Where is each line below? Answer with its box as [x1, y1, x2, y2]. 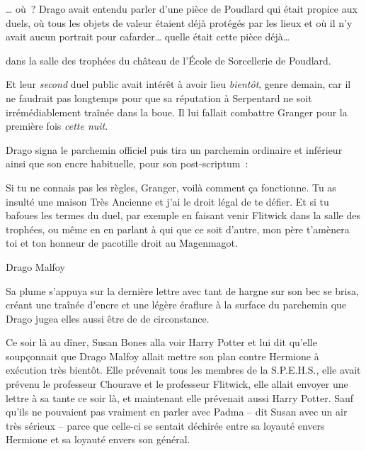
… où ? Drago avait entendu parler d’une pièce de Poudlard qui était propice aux [6, 1, 358, 16]
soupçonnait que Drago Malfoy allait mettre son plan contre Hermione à [6, 348, 319, 363]
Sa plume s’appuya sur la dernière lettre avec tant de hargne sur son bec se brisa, [6, 283, 359, 298]
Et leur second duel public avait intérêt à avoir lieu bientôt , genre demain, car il [6, 77, 351, 91]
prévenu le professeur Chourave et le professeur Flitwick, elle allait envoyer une [6, 377, 348, 391]
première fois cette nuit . [6, 118, 108, 133]
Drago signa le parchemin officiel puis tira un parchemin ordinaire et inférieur [6, 142, 343, 157]
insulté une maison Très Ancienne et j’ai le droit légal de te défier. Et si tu [6, 194, 329, 208]
